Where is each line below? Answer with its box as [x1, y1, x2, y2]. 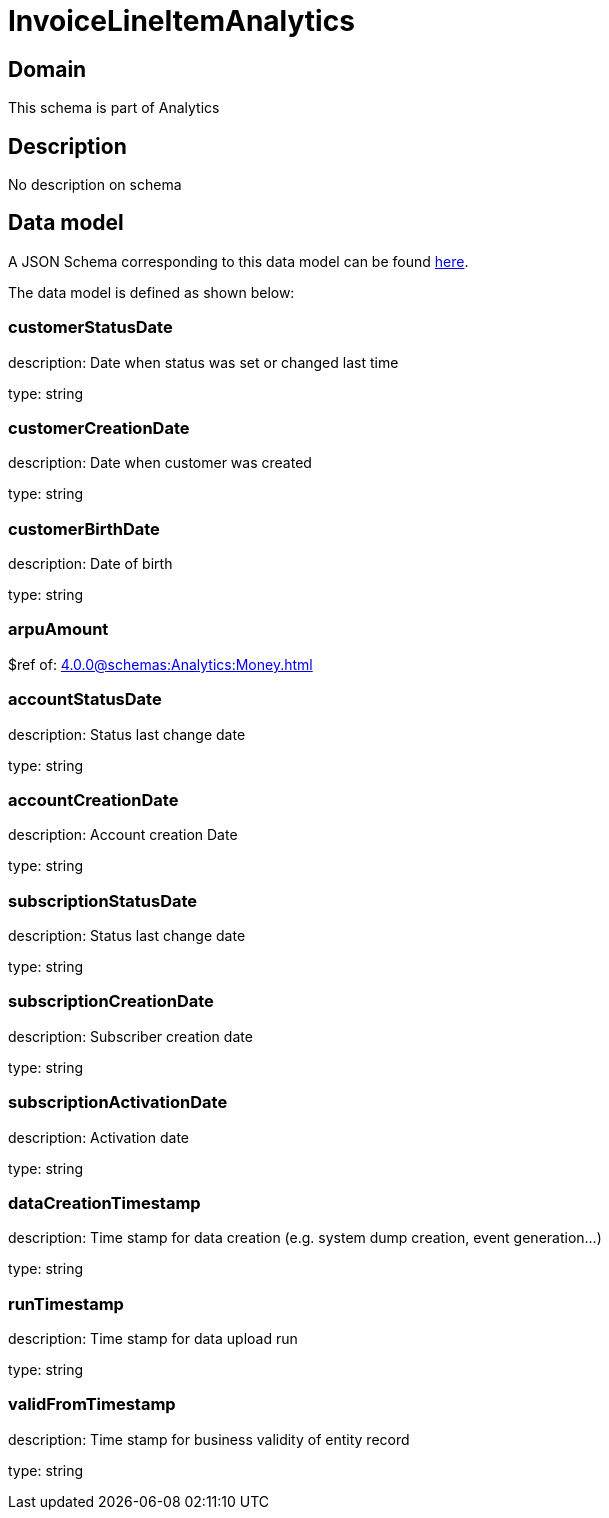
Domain [8, 56, 87, 82]
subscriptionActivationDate [8, 1092, 228, 1113]
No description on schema [8, 176, 182, 194]
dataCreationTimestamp [8, 1192, 201, 1213]
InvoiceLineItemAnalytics [8, 4, 355, 38]
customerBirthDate [8, 518, 160, 539]
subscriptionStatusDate [8, 890, 198, 911]
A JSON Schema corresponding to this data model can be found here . [8, 252, 469, 270]
